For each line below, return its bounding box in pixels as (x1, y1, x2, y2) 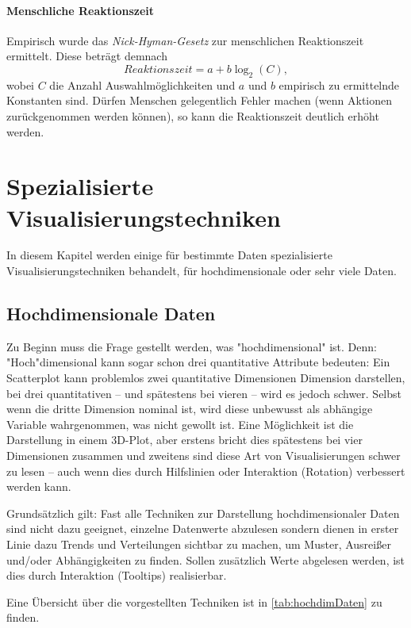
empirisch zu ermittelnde (278, 76, 400, 93)
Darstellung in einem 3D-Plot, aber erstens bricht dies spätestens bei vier (6, 431, 363, 448)
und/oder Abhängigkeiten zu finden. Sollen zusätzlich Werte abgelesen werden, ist (6, 551, 405, 568)
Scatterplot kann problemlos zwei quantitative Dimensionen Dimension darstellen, (6, 370, 405, 386)
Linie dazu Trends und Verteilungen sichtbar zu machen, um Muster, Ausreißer (6, 535, 391, 552)
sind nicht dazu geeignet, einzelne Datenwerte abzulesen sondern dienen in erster (6, 520, 399, 537)
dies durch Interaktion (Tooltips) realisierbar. (6, 567, 227, 584)
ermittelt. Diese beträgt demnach (6, 48, 167, 64)
